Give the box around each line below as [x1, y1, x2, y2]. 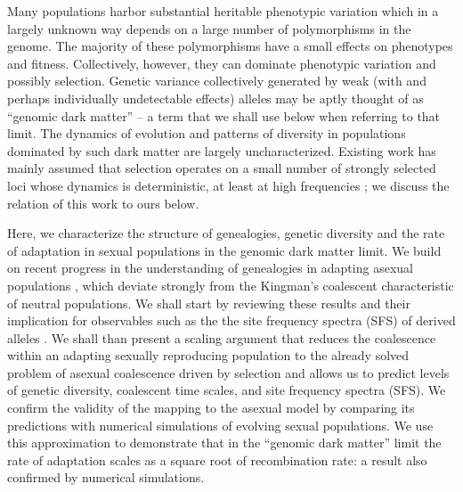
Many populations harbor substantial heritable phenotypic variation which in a [7, 2, 439, 20]
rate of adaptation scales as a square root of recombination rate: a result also [7, 450, 427, 469]
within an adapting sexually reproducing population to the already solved [7, 346, 410, 365]
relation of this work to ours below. [7, 193, 199, 212]
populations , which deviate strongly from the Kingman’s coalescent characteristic [7, 275, 454, 294]
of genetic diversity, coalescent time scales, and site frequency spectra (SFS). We [7, 381, 446, 399]
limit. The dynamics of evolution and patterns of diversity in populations [7, 124, 406, 143]
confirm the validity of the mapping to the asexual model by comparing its [7, 398, 415, 417]
